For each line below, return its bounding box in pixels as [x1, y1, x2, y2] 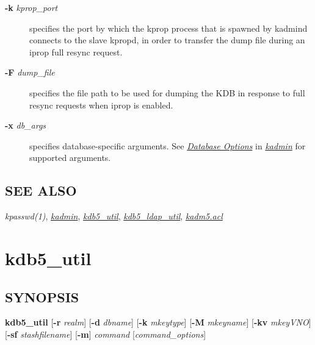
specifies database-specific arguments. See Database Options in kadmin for [29, 139, 306, 152]
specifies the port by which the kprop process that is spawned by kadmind [29, 21, 308, 34]
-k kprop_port [5, 1, 58, 13]
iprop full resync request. [29, 45, 123, 58]
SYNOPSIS [5, 287, 79, 306]
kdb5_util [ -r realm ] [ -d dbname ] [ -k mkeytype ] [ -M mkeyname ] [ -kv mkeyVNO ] [5, 316, 311, 329]
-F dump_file [5, 66, 55, 79]
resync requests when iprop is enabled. [29, 98, 173, 111]
